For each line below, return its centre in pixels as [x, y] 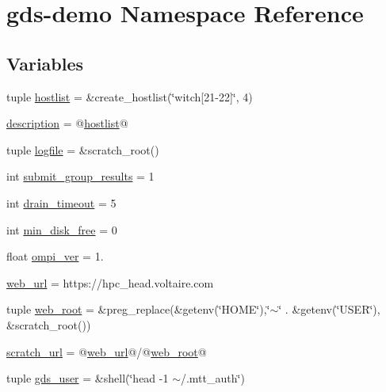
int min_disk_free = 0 [62, 229]
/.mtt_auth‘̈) [212, 378]
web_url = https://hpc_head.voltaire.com [110, 282]
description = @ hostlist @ [67, 123]
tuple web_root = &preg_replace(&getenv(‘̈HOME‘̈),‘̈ [138, 309]
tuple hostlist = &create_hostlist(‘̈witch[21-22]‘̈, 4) [130, 96]
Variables [45, 63]
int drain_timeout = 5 [61, 202]
